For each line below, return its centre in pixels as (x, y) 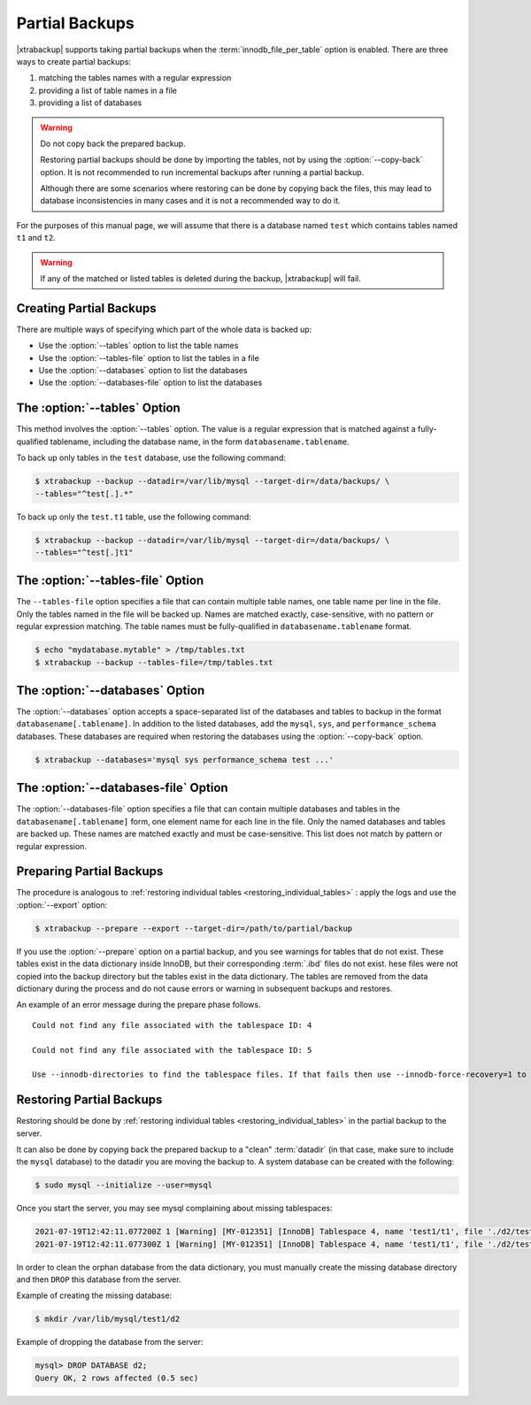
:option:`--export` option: (62, 905)
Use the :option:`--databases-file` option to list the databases (150, 383)
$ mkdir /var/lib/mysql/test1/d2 (108, 1319)
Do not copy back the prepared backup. (113, 143)
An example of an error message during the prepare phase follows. (139, 1005)
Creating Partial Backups (86, 308)
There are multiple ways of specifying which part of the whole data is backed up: (164, 329)
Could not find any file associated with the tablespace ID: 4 (172, 1025)
